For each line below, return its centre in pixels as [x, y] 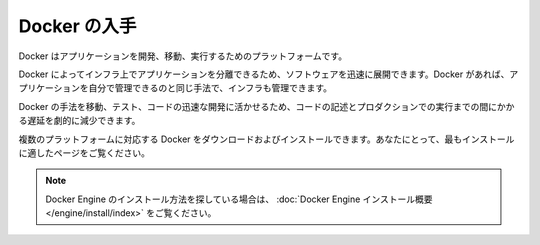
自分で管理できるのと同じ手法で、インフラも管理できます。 [210, 88]
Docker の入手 [77, 26]
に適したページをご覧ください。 [84, 152]
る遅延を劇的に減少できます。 [79, 121]
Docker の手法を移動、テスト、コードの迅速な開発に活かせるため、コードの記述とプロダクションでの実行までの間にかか [266, 106]
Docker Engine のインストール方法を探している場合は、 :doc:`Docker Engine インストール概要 [239, 199]
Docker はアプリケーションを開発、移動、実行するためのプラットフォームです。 [183, 56]
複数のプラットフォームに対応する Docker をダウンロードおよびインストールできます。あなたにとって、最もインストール [266, 139]
